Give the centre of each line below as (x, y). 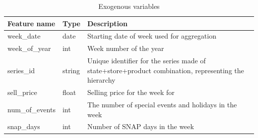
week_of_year (29, 48)
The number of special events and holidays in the (162, 104)
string (71, 70)
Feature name (32, 23)
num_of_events (32, 109)
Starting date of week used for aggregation (152, 36)
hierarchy (101, 80)
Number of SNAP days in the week (140, 126)
